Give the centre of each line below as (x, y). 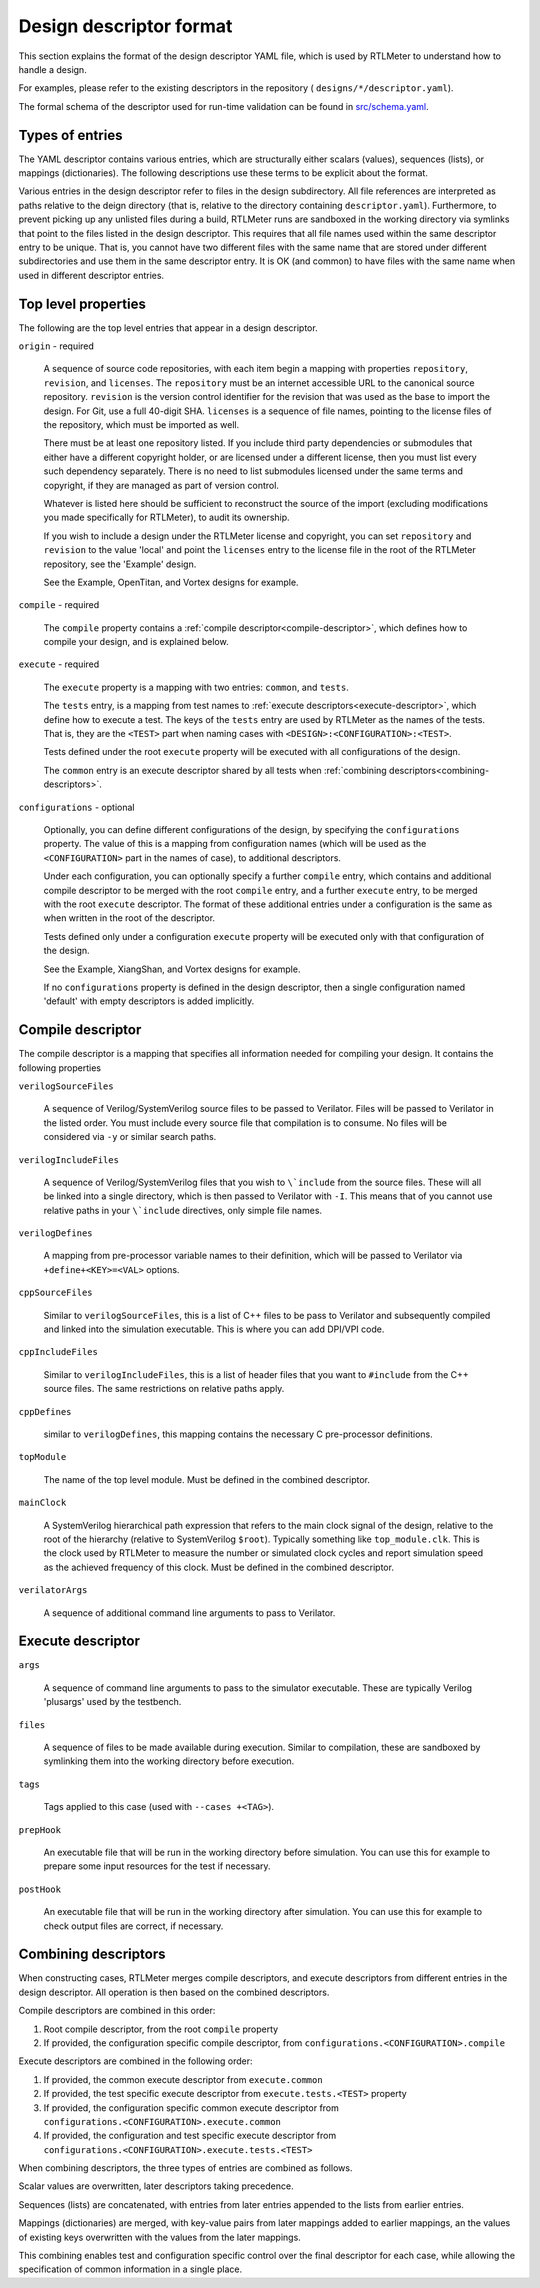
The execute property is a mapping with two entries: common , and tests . (196, 687)
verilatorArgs (53, 1590)
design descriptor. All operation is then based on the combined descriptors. (174, 1992)
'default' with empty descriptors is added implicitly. (149, 1001)
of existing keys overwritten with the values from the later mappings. (160, 2237)
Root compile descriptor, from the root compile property (161, 2029)
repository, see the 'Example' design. (120, 564)
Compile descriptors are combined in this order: (117, 2011)
